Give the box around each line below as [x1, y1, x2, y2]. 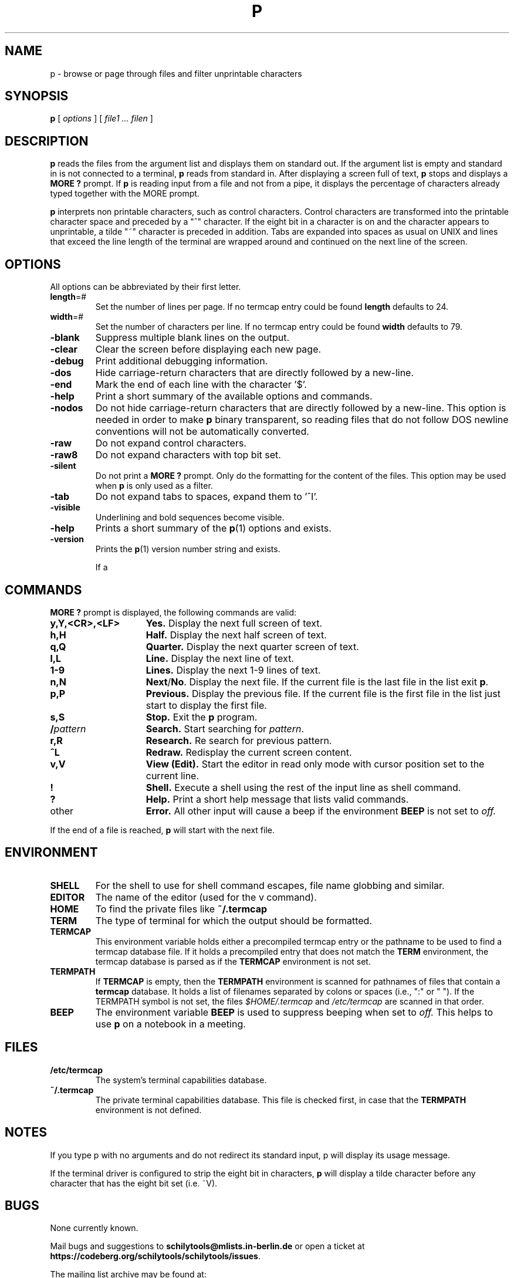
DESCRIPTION [5, 133, 89, 148]
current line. [146, 769, 199, 782]
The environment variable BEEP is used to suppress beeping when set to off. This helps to [95, 1006, 493, 1018]
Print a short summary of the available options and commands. [95, 390, 373, 403]
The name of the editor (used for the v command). [95, 891, 317, 903]
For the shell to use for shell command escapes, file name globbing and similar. [95, 879, 445, 891]
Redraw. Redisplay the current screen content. [146, 746, 352, 758]
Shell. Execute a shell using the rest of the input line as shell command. [146, 781, 461, 793]
